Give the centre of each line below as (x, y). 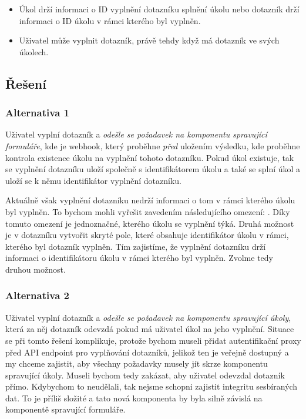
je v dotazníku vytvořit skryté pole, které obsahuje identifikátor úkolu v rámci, (147, 235)
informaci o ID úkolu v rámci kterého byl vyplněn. (110, 20)
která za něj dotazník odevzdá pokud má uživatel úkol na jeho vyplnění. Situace (150, 329)
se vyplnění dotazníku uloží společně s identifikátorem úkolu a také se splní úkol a (153, 169)
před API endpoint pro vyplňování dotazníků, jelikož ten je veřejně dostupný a (147, 352)
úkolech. (34, 51)
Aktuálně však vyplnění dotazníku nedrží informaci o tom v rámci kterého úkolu (150, 200)
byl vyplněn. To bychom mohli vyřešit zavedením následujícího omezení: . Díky (148, 211)
